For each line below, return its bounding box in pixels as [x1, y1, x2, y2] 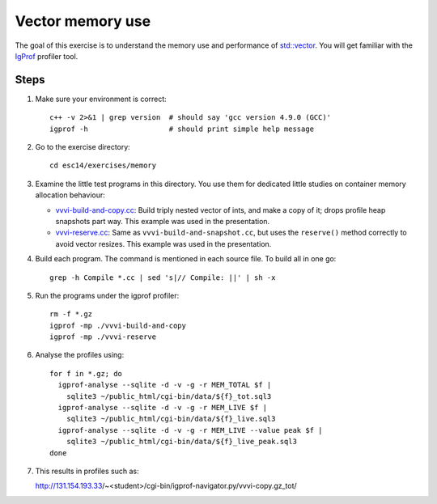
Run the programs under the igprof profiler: [35, 290, 180, 300]
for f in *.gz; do [49, 369, 123, 378]
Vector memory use [15, 12, 151, 30]
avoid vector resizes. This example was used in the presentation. [55, 239, 272, 248]
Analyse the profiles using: [35, 350, 125, 360]
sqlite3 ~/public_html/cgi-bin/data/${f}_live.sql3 [66, 414, 276, 424]
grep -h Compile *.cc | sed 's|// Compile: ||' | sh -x [49, 273, 276, 282]
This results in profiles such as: [35, 466, 139, 476]
